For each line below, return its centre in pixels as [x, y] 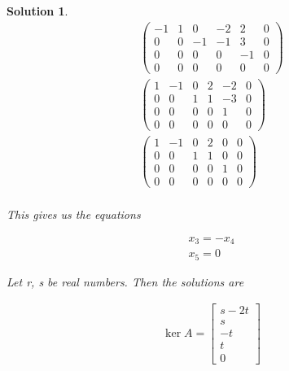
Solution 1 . [37, 11]
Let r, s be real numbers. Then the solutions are [125, 281]
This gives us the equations [74, 214]
